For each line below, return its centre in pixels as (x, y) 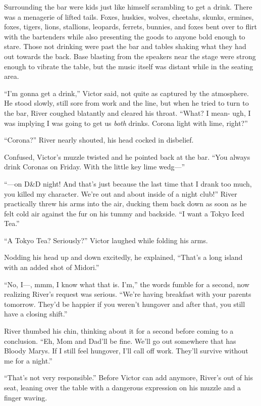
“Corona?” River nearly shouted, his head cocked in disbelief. (99, 140)
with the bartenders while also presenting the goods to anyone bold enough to (125, 36)
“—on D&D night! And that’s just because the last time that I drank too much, (128, 183)
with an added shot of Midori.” (52, 267)
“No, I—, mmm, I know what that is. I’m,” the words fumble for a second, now (127, 284)
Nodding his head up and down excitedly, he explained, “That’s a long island (123, 257)
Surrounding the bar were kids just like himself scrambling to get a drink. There (128, 7)
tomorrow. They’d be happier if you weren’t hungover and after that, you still (125, 304)
